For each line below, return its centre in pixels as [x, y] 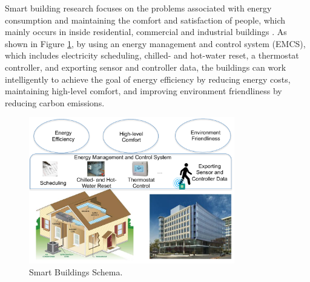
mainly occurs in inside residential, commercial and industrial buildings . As [146, 32]
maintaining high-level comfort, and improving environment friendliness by [143, 91]
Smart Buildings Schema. [76, 272]
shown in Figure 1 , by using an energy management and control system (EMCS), [155, 43]
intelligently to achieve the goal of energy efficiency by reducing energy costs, [148, 79]
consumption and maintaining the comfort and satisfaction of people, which [145, 20]
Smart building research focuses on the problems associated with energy [138, 8]
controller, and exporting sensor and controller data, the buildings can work [146, 67]
